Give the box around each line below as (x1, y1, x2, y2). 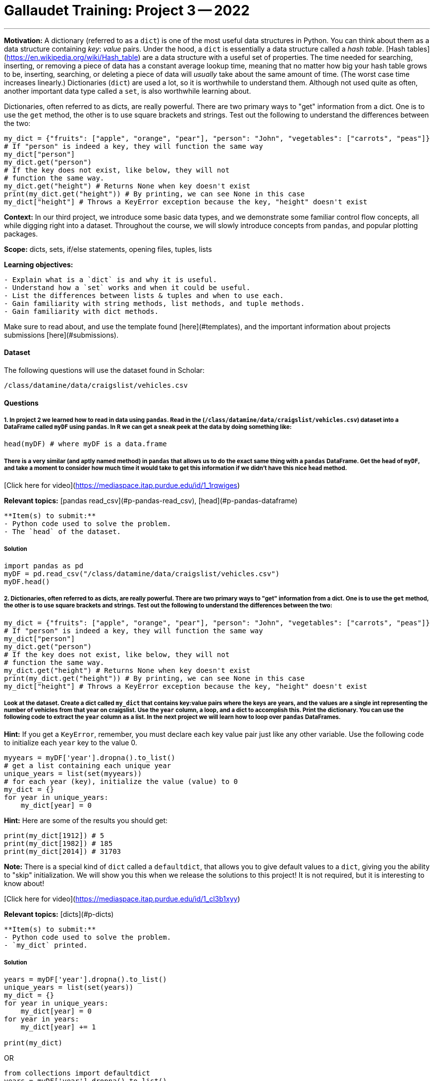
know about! (4, 879, 45, 888)
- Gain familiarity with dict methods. (4, 307, 159, 315)
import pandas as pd (4, 561, 84, 570)
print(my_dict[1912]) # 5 (4, 832, 105, 840)
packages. (4, 229, 38, 238)
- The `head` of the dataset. (4, 528, 121, 536)
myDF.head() (4, 577, 50, 586)
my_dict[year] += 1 (20, 1023, 96, 1031)
